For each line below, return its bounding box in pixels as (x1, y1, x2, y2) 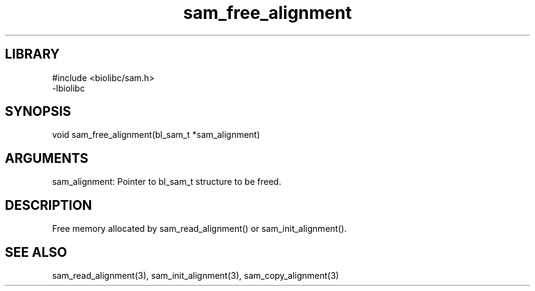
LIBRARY (5, 46, 60, 62)
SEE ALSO (5, 244, 67, 260)
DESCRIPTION (5, 197, 92, 213)
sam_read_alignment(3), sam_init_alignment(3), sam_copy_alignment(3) (52, 270, 339, 281)
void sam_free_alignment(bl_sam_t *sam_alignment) (52, 129, 260, 140)
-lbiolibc (52, 82, 85, 93)
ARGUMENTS (5, 150, 89, 166)
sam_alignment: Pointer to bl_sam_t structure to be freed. (52, 176, 282, 187)
